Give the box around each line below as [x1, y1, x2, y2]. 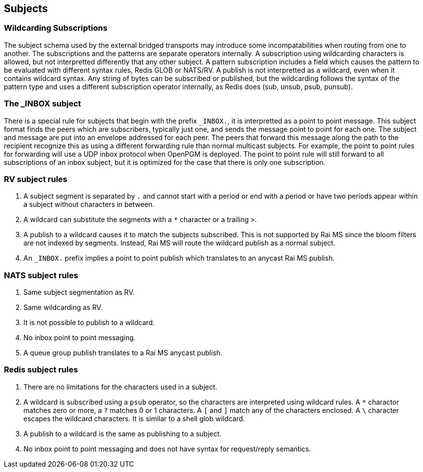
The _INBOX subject [4, 99, 81, 109]
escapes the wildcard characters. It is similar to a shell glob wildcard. [23, 414, 245, 423]
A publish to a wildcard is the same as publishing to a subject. [23, 429, 222, 438]
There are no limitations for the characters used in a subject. [23, 382, 218, 391]
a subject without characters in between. [23, 200, 155, 209]
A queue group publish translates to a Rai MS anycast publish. [23, 349, 222, 357]
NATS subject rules [4, 270, 79, 280]
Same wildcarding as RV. [23, 303, 103, 312]
